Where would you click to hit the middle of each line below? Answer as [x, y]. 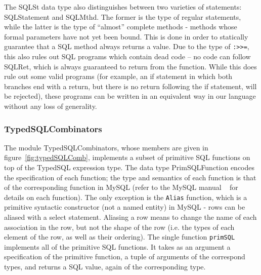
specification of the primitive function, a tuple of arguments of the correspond [125, 257]
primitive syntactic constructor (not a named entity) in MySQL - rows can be [125, 207]
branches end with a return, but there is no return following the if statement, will [130, 86]
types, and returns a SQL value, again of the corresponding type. [105, 267]
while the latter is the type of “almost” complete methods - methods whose [121, 27]
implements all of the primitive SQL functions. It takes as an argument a [117, 246]
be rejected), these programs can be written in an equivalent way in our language [130, 96]
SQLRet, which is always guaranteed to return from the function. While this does [130, 66]
